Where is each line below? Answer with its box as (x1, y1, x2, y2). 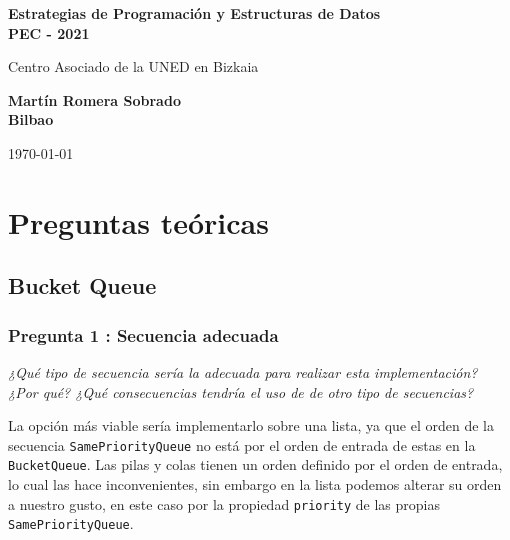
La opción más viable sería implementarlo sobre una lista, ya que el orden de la (8, 415, 494, 436)
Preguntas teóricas (8, 201, 269, 242)
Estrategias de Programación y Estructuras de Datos (8, 3, 381, 23)
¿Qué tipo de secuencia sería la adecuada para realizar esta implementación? (8, 361, 478, 382)
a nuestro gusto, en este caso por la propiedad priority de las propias (8, 493, 440, 514)
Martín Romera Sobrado (8, 89, 181, 110)
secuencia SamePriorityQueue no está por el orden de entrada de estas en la (8, 434, 476, 455)
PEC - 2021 (8, 22, 90, 43)
